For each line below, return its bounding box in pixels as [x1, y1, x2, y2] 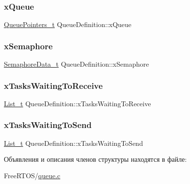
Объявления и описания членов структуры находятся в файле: [4, 154, 187, 164]
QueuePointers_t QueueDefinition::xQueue [4, 19, 132, 29]
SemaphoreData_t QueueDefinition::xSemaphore [4, 59, 149, 69]
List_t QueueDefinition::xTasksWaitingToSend [4, 138, 143, 148]
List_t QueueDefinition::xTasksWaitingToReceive [4, 98, 151, 108]
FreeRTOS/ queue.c [4, 170, 61, 180]
